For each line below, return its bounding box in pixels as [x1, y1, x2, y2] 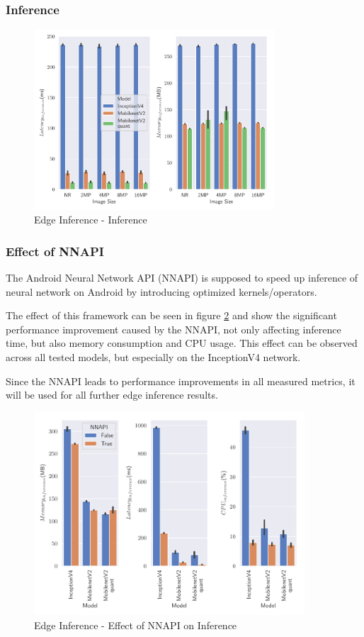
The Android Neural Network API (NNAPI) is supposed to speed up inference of [6, 270, 358, 285]
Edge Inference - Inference [34, 212, 147, 227]
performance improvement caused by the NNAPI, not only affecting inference [6, 321, 341, 336]
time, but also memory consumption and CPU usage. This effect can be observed [6, 336, 358, 350]
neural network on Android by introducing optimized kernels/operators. [6, 284, 317, 299]
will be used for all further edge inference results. [6, 387, 218, 402]
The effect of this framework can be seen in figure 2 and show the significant [6, 308, 337, 323]
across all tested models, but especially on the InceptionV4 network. [6, 349, 301, 364]
